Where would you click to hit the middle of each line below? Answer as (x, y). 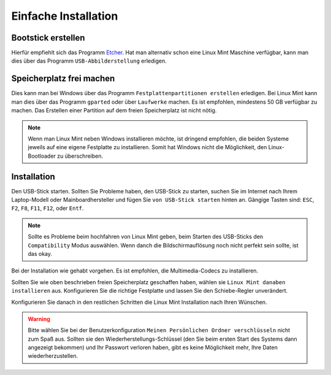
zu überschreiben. (80, 156)
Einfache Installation (65, 16)
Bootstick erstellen (48, 38)
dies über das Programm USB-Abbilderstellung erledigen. (89, 61)
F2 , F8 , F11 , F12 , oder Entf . (48, 208)
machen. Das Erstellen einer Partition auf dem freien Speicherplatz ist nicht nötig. (114, 110)
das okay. (40, 253)
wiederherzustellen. (53, 356)
